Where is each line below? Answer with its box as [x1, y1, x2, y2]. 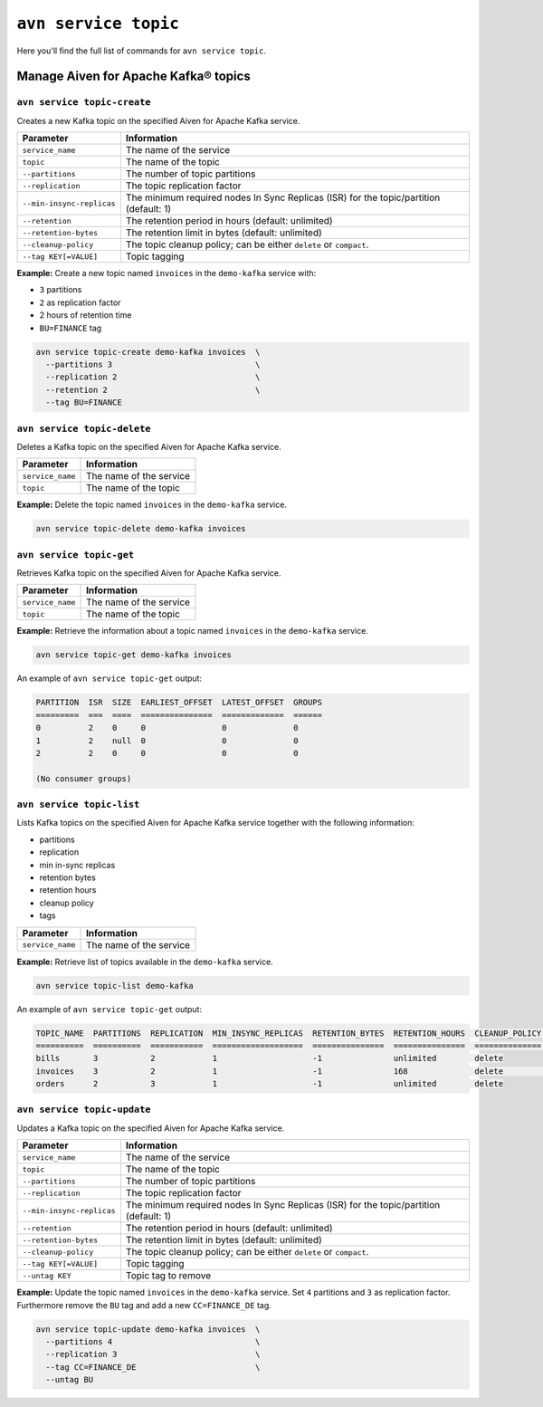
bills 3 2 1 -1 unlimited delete [35, 1053, 504, 1064]
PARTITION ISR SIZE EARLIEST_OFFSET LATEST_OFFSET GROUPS [35, 697, 323, 708]
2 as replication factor [39, 297, 121, 308]
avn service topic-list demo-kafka [35, 981, 194, 991]
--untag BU [45, 1374, 94, 1385]
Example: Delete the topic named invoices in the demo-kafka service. [16, 499, 287, 511]
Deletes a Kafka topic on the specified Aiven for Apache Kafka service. [16, 441, 282, 452]
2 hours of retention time [39, 310, 132, 321]
